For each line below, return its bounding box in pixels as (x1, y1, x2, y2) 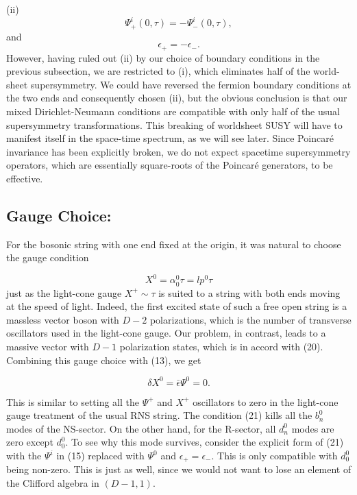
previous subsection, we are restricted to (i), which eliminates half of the (6, 64, 310, 78)
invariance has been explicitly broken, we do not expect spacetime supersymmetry (6, 144, 351, 158)
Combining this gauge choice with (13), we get (6, 352, 201, 367)
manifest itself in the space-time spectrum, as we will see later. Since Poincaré (6, 131, 334, 145)
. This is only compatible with (211, 448, 338, 463)
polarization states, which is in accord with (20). (119, 339, 323, 353)
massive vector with (6, 339, 89, 353)
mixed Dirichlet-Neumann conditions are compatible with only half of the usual (6, 104, 340, 118)
